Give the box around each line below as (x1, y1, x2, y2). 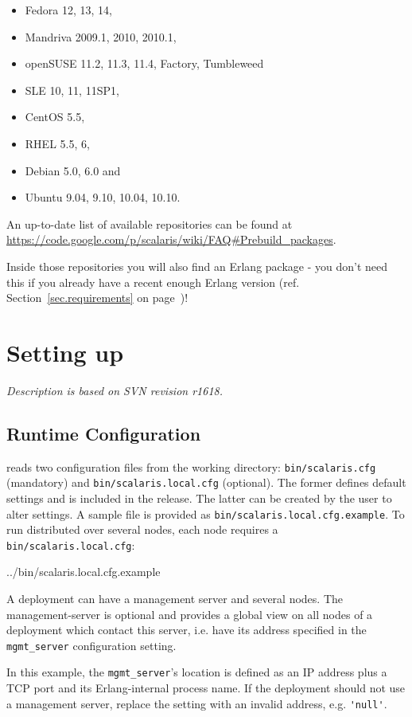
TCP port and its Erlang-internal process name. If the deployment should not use (6, 680, 406, 696)
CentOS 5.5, (25, 108, 85, 125)
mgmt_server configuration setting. (6, 637, 177, 653)
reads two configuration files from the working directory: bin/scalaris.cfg (6, 458, 376, 475)
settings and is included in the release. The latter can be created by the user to (6, 489, 392, 506)
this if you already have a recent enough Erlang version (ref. (6, 273, 300, 290)
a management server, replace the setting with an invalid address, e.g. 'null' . (6, 695, 387, 711)
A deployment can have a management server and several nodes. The (6, 590, 344, 607)
